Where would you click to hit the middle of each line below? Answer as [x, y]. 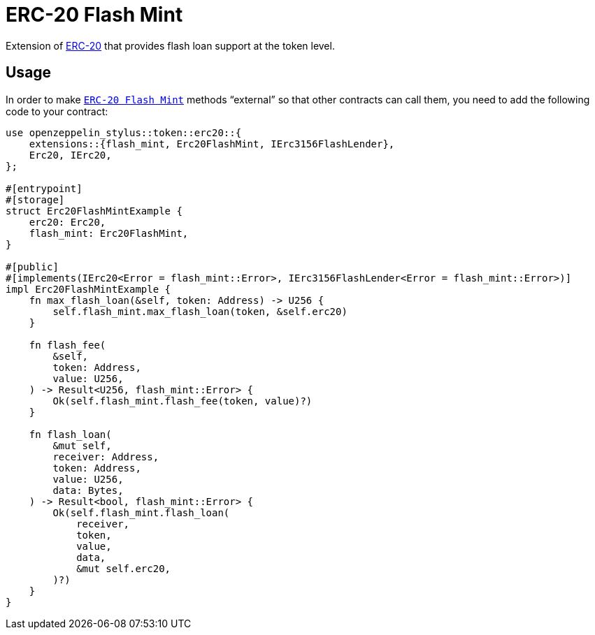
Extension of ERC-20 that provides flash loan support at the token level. [170, 45]
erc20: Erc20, [67, 222]
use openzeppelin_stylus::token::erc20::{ [124, 132]
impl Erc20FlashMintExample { [88, 289]
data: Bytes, [88, 490]
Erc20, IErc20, [70, 155]
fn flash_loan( [70, 434]
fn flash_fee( [67, 345]
